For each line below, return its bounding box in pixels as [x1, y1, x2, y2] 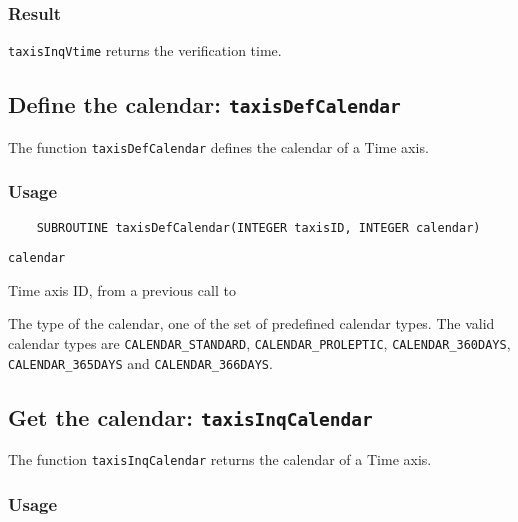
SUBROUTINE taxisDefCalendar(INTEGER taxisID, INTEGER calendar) [36, 220, 481, 235]
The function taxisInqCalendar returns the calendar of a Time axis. [8, 449, 432, 470]
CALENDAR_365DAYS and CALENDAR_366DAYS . [8, 352, 273, 373]
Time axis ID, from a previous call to [8, 279, 236, 300]
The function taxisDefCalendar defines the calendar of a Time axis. [8, 136, 429, 157]
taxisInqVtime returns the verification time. [8, 40, 282, 61]
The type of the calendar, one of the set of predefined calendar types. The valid [8, 313, 495, 334]
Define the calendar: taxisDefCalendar [8, 89, 401, 120]
